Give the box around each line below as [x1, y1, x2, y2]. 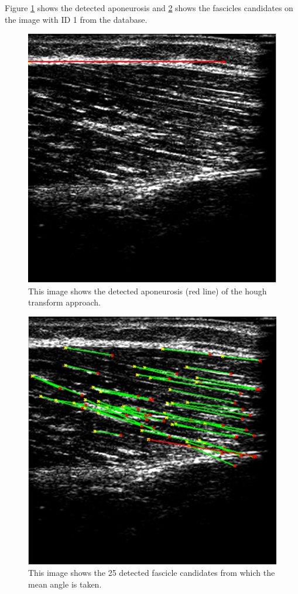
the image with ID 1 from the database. [5, 13, 148, 25]
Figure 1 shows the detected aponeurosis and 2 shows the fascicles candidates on [5, 2, 293, 13]
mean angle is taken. [28, 578, 102, 590]
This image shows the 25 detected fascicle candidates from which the [28, 566, 275, 579]
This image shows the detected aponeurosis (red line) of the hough [28, 284, 267, 297]
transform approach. [28, 296, 101, 308]
